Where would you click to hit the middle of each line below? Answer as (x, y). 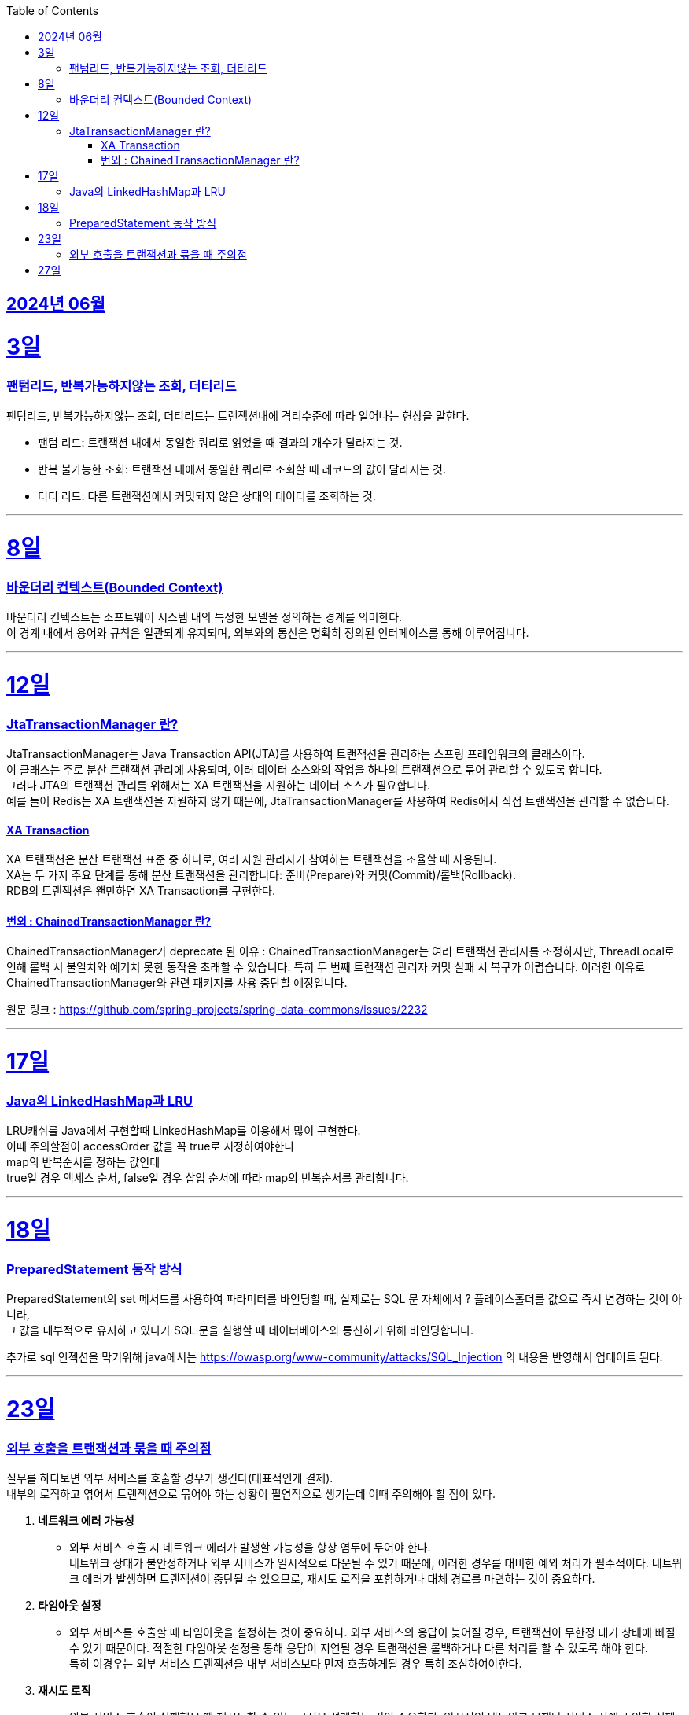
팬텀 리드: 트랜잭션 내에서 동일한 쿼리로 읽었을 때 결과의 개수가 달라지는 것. (220, 443)
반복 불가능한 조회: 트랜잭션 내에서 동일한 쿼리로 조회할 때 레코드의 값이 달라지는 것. (242, 469)
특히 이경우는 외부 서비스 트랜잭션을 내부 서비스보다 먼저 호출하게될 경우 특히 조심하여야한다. (296, 1664)
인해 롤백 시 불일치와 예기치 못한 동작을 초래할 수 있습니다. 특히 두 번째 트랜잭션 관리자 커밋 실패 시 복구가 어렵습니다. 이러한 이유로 (326, 967)
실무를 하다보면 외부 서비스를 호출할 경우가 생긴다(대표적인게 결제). (170, 1478)
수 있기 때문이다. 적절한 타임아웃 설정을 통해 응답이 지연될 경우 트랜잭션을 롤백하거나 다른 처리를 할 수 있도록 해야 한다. (359, 1648)
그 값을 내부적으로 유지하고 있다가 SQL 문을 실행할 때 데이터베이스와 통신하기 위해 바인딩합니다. (240, 1330)
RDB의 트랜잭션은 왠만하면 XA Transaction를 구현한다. (141, 891)
